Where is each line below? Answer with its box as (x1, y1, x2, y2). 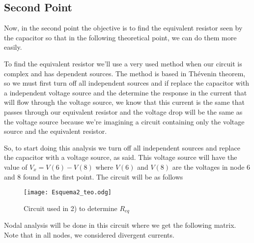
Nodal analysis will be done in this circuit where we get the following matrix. (4, 220, 236, 230)
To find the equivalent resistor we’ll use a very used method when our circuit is (4, 58, 242, 68)
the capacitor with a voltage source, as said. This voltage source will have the (4, 152, 237, 162)
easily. (4, 42, 22, 52)
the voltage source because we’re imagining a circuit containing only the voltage (4, 116, 245, 126)
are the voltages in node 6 (172, 161, 251, 172)
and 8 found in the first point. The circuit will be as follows (4, 171, 183, 182)
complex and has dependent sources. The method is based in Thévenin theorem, (4, 68, 246, 78)
